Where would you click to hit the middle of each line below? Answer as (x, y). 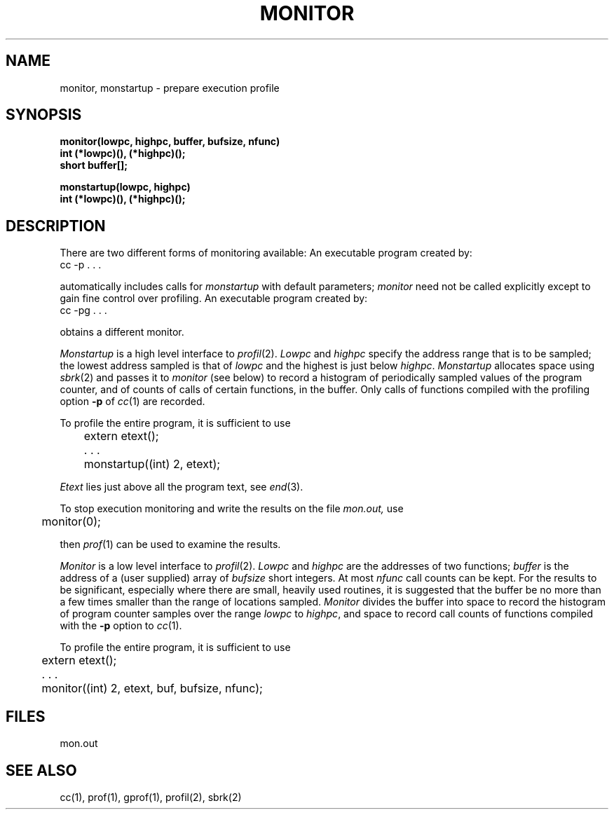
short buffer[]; (94, 165)
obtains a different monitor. (122, 332)
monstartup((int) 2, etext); (152, 464)
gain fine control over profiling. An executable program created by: (214, 299)
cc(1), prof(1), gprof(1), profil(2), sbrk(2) (151, 797)
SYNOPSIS (44, 115)
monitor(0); (71, 522)
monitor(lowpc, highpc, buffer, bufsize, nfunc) (170, 142)
